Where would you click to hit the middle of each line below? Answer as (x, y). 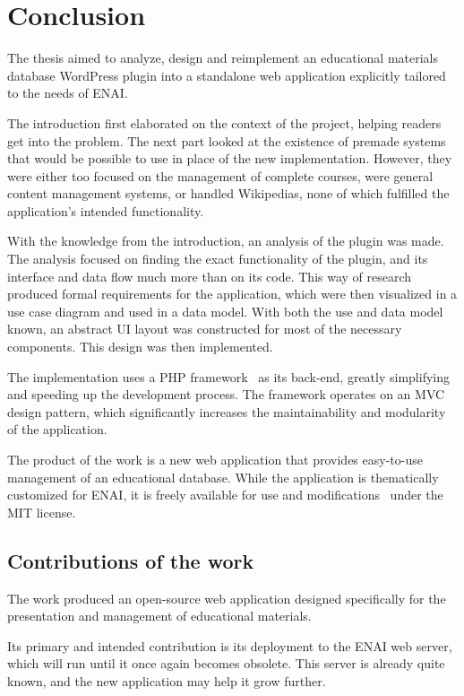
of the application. (57, 429)
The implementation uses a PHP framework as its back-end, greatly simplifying (228, 376)
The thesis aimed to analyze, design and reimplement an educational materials (223, 58)
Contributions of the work (131, 560)
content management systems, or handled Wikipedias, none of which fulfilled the (228, 193)
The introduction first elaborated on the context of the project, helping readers (224, 122)
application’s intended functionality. (106, 210)
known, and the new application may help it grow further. (167, 680)
